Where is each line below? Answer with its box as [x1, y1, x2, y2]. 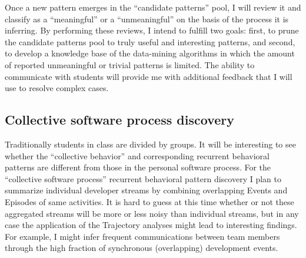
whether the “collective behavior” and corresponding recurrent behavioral [5, 149, 270, 162]
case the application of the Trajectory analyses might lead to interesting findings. [5, 219, 297, 231]
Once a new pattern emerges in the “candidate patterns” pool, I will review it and [5, 1, 301, 13]
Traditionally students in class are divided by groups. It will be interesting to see [5, 138, 296, 150]
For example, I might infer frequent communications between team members [5, 230, 280, 242]
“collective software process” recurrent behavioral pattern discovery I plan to [5, 172, 281, 185]
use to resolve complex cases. [5, 82, 109, 94]
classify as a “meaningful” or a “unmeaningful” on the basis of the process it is [5, 12, 289, 25]
